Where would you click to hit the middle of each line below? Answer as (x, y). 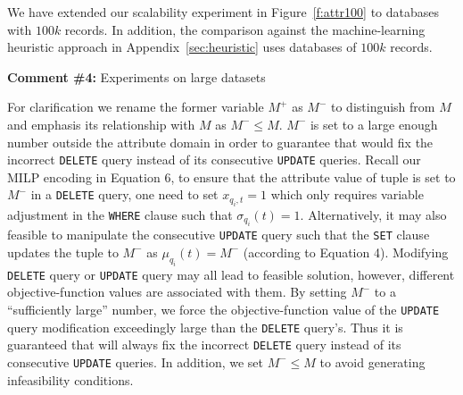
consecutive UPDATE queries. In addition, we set (136, 361)
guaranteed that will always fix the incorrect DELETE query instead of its (204, 345)
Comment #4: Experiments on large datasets (136, 76)
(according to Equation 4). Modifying (346, 252)
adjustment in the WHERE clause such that (120, 214)
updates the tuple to (63, 252)
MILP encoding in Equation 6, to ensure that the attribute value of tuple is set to (231, 176)
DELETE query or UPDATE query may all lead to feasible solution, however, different (231, 274)
